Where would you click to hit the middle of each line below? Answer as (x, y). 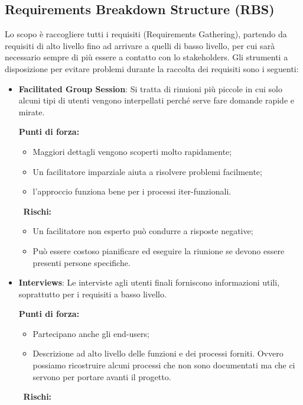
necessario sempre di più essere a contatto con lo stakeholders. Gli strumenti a (146, 57)
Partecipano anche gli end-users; (91, 333)
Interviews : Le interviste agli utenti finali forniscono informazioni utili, (149, 282)
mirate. (32, 111)
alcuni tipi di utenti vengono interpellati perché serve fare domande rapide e (156, 100)
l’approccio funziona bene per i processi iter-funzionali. (132, 191)
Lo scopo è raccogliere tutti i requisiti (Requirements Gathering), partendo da (146, 34)
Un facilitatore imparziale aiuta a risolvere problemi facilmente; (147, 171)
